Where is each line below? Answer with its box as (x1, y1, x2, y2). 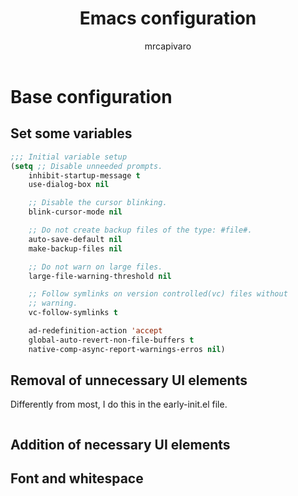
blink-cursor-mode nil (28, 207, 123, 217)
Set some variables (10, 125, 133, 142)
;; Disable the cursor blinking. (28, 198, 168, 208)
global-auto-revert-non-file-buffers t (28, 335, 195, 345)
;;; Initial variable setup (10, 152, 128, 162)
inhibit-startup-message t (28, 170, 141, 181)
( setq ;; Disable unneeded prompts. (10, 161, 163, 171)
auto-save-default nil (28, 234, 123, 244)
